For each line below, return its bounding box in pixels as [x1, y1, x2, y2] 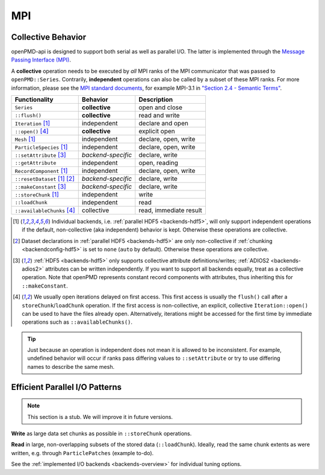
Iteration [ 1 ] [14, 119, 51, 128]
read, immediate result [138, 206, 203, 215]
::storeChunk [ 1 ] [14, 190, 60, 199]
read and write [138, 112, 180, 120]
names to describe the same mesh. [27, 363, 114, 370]
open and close [138, 103, 183, 112]
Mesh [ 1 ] [14, 135, 36, 143]
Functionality [14, 95, 54, 104]
